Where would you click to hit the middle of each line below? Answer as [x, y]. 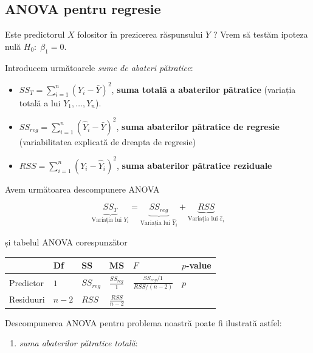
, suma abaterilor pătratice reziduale [194, 165]
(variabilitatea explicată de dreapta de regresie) [108, 141]
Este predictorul [35, 34]
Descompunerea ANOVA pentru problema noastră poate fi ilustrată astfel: [143, 322]
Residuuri [27, 299]
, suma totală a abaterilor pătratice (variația [204, 89]
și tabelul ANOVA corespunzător [66, 242]
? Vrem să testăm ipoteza [260, 34]
